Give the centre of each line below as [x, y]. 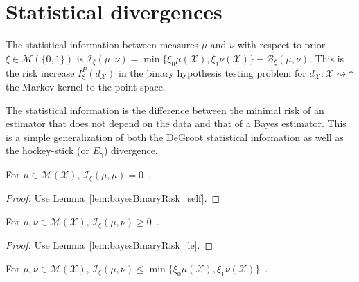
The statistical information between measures [102, 45]
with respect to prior [281, 45]
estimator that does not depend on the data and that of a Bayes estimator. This [176, 123]
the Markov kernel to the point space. [86, 86]
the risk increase [40, 72]
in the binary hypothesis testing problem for [212, 72]
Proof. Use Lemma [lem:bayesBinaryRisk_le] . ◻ [110, 245]
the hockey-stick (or [48, 150]
